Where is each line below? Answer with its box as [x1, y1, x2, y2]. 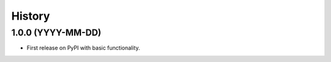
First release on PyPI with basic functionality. [26, 44, 140, 52]
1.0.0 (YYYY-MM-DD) [11, 27, 102, 38]
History [11, 9, 50, 23]
